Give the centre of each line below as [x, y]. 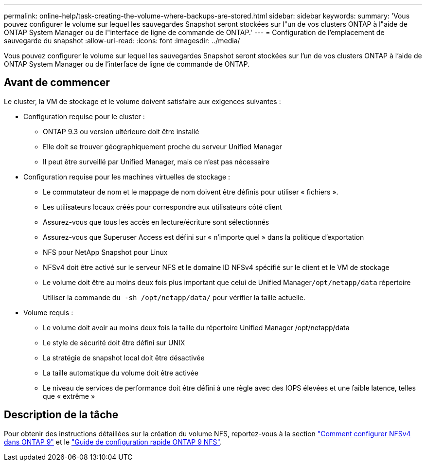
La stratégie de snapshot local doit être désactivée [124, 358]
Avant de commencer [57, 83]
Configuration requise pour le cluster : [84, 116]
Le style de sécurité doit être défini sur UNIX [114, 342]
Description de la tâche [61, 415]
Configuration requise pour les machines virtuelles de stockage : [127, 177]
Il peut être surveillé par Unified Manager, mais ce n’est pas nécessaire [156, 161]
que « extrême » [69, 396]
